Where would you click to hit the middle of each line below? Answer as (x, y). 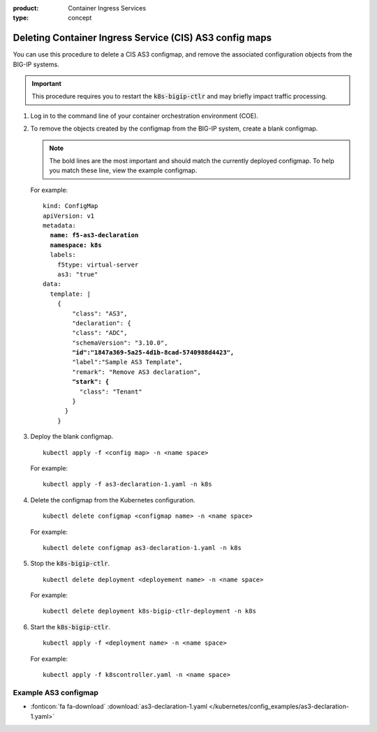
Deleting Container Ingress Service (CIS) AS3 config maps (142, 38)
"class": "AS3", (100, 313)
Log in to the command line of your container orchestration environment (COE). (144, 116)
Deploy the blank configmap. (72, 437)
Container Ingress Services (107, 8)
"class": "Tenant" (111, 391)
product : (26, 8)
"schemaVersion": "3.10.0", (120, 343)
